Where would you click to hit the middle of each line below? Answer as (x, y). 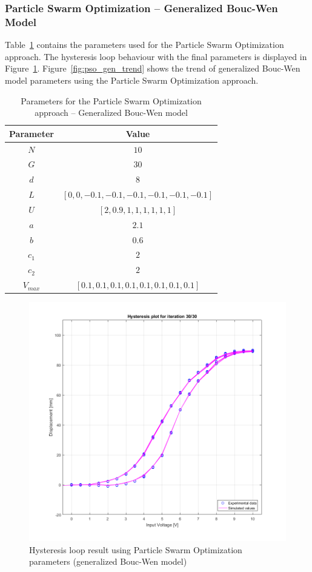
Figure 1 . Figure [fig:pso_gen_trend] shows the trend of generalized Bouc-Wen (153, 68)
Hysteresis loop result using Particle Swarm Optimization (136, 549)
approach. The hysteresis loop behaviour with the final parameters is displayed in (156, 56)
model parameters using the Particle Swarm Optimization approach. (132, 80)
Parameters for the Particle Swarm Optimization (111, 100)
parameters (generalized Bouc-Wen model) (108, 561)
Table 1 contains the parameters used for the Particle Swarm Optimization (144, 45)
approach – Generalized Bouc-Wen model (111, 113)
